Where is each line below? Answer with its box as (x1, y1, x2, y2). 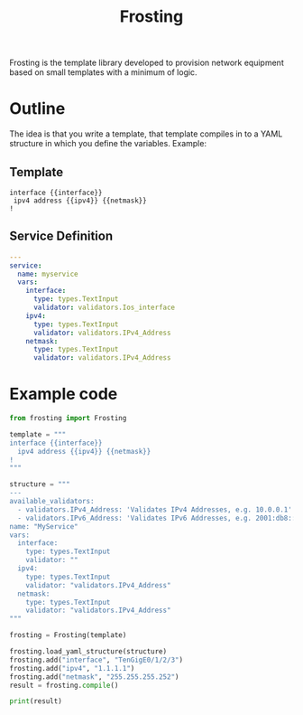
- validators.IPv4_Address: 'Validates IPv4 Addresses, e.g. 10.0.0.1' (17, 504, 293, 514)
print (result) (9, 697, 63, 706)
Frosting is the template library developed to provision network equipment (9, 57, 284, 69)
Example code (9, 384, 118, 404)
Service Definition (9, 229, 114, 244)
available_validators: (9, 497, 95, 506)
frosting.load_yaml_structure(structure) (9, 647, 168, 656)
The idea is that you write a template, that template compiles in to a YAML (9, 128, 283, 139)
